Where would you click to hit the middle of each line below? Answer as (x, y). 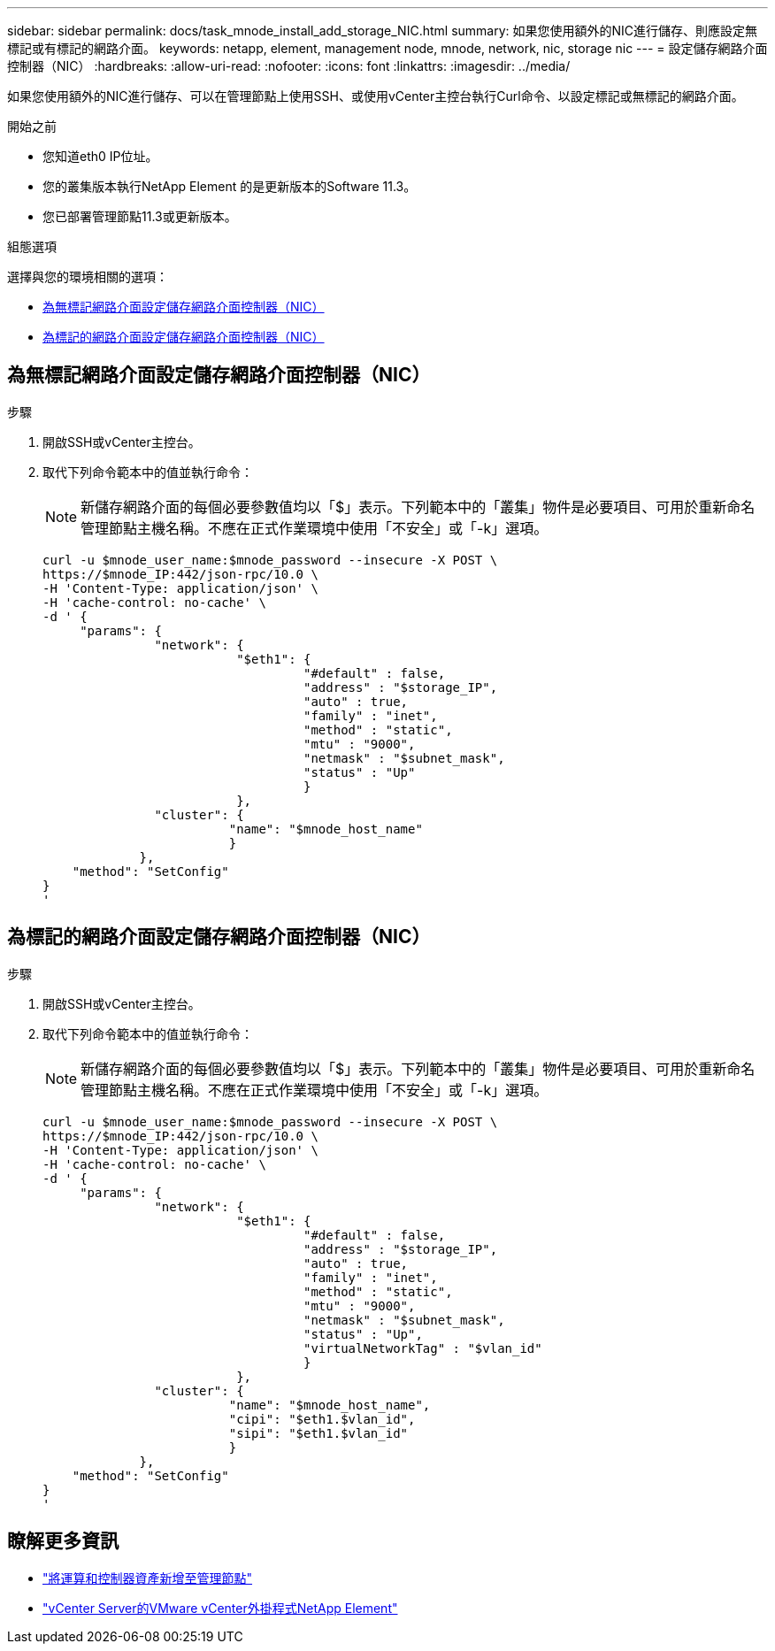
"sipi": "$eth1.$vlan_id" (318, 1433)
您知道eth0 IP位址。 (100, 156)
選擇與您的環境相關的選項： (88, 276)
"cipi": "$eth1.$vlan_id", (322, 1419)
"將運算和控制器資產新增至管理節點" (148, 1578)
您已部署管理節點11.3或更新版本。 (140, 216)
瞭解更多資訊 (63, 1541)
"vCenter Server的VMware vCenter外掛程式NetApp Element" (220, 1608)
